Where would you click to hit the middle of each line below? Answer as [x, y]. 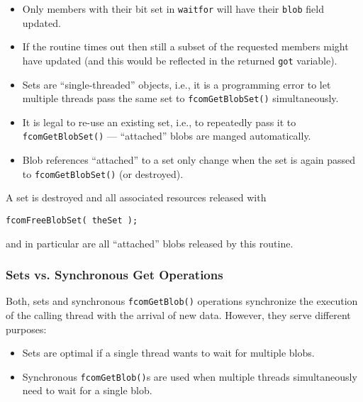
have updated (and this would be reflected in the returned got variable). [180, 60]
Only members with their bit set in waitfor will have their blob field [173, 9]
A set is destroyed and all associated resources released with [136, 197]
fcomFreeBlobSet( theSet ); [72, 220]
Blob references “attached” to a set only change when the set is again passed [189, 160]
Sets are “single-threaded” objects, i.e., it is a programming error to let [177, 84]
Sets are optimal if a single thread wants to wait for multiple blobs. [168, 353]
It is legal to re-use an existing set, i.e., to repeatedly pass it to [159, 122]
